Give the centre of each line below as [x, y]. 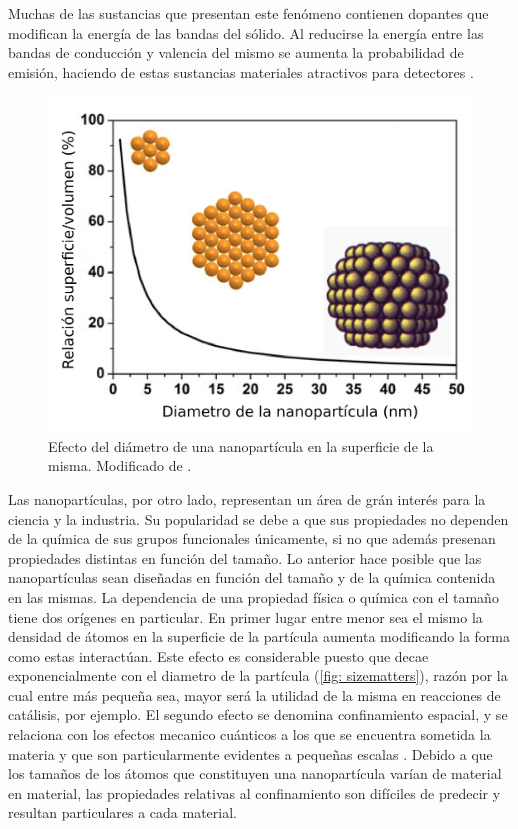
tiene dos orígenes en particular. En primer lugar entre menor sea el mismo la [245, 616]
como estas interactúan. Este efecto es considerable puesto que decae [218, 655]
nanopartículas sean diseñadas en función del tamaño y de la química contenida [252, 577]
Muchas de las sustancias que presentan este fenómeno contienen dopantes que [248, 13]
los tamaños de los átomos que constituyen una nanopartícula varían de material [255, 773]
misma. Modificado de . [120, 465]
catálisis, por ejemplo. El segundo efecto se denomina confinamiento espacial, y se [258, 714]
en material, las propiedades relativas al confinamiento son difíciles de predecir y [254, 792]
